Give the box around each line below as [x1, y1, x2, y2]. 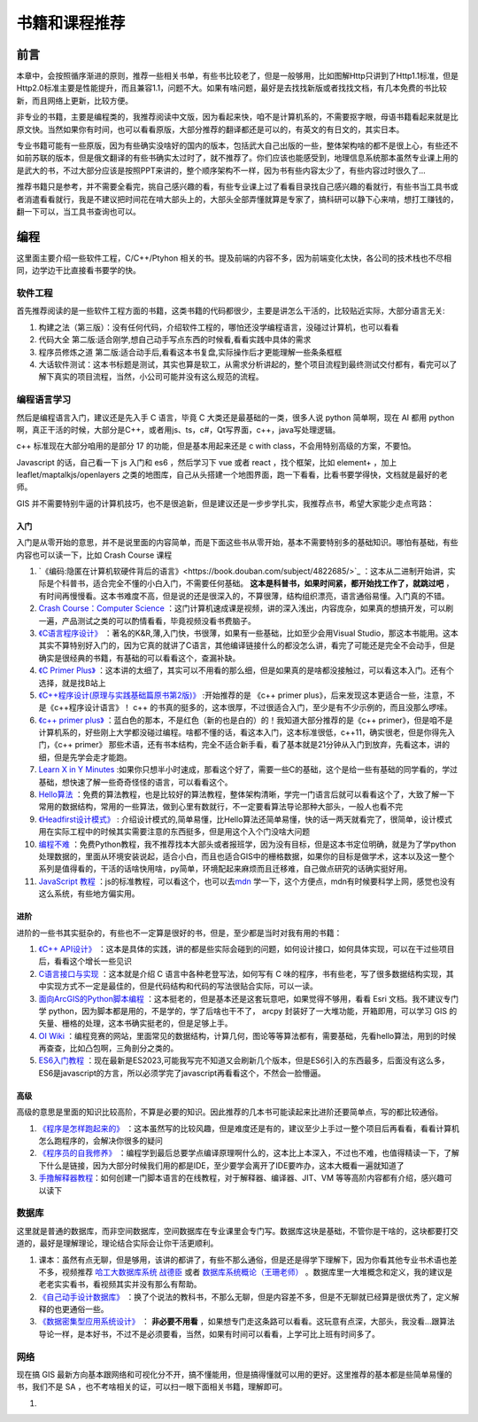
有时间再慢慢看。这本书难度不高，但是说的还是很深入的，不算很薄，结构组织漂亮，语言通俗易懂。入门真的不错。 [38, 590, 450, 601]
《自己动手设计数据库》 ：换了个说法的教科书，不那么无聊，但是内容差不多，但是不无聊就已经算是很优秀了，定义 [38, 1291, 451, 1302]
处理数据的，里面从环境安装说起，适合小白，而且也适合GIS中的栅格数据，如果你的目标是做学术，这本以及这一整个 [38, 851, 455, 862]
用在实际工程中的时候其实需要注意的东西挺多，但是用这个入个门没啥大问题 [38, 826, 310, 837]
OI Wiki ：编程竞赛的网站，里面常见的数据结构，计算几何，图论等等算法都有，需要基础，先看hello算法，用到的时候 [38, 1030, 457, 1041]
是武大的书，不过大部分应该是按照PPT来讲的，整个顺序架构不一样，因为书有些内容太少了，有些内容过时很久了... [16, 165, 427, 176]
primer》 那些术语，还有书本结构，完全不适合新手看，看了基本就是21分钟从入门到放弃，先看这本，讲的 [74, 739, 451, 750]
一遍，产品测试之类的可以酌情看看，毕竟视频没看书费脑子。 [38, 615, 256, 626]
